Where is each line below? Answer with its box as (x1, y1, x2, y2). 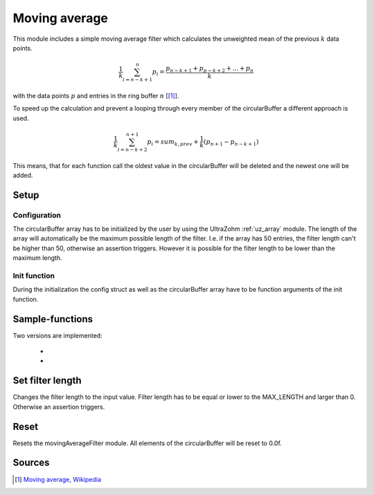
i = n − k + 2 (117, 146, 148, 153)
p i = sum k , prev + (146, 138, 199, 147)
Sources (12, 457, 50, 469)
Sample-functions (12, 313, 93, 325)
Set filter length (12, 375, 82, 386)
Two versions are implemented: (12, 331, 103, 339)
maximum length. (12, 254, 62, 262)
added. (12, 171, 33, 179)
